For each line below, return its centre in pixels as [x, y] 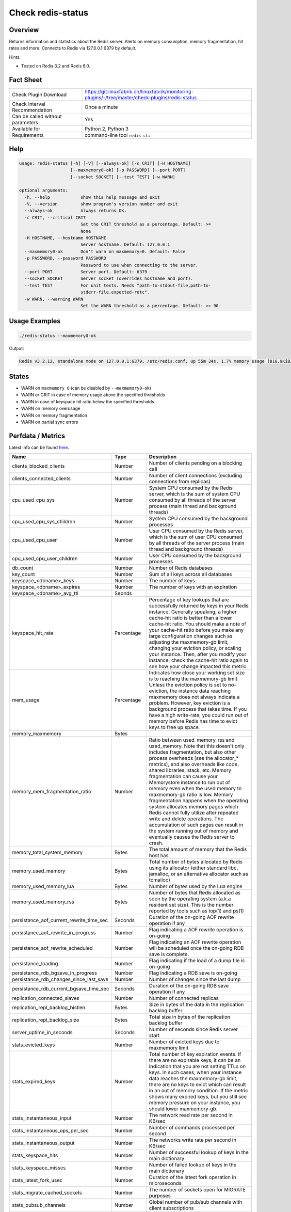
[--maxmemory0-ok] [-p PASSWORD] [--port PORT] [128, 170]
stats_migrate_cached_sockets [47, 1193]
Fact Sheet [25, 80]
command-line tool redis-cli [117, 135]
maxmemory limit [169, 1048]
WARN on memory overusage [51, 408]
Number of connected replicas [184, 998]
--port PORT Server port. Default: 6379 [86, 272]
